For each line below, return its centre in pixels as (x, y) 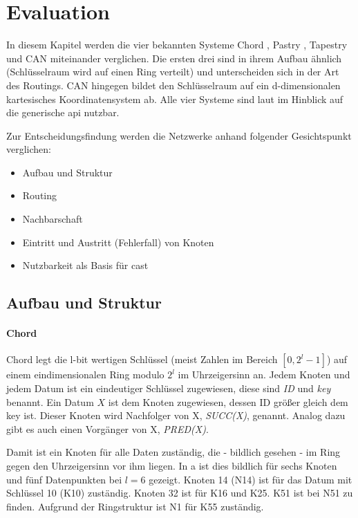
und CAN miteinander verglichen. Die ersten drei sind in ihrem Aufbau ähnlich (174, 58)
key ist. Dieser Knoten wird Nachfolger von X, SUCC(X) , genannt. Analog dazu (176, 415)
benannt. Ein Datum (50, 401)
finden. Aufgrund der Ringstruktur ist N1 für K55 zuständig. (135, 506)
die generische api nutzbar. (63, 112)
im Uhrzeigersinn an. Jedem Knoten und (264, 374)
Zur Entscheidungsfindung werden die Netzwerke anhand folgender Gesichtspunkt (179, 135)
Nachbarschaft (53, 219)
